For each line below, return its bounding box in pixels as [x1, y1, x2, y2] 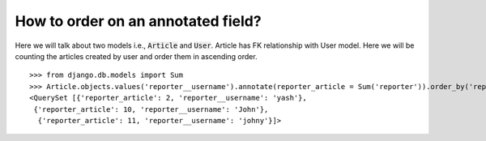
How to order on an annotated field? [15, 12, 262, 30]
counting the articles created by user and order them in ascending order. [15, 51, 258, 61]
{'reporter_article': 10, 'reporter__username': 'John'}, [33, 105, 269, 113]
